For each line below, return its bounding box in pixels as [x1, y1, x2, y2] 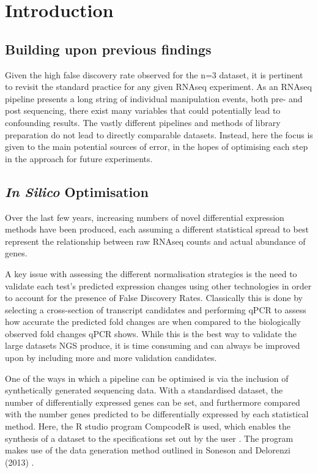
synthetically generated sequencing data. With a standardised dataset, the [5, 384, 283, 397]
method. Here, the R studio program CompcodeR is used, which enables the [5, 420, 291, 433]
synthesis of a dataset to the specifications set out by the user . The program [5, 431, 294, 444]
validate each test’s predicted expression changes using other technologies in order [5, 279, 312, 292]
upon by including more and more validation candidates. [5, 351, 217, 364]
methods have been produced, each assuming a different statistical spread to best [5, 223, 309, 236]
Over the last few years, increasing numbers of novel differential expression [5, 210, 284, 223]
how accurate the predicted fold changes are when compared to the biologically [5, 315, 301, 328]
